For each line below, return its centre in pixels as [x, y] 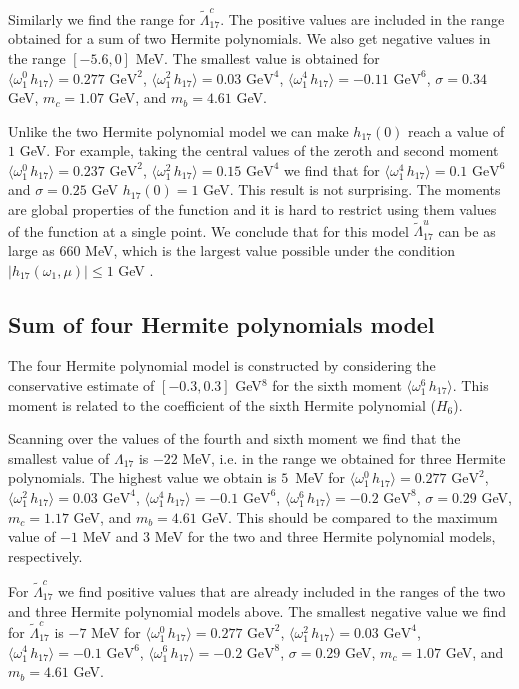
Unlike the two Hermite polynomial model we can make [178, 130]
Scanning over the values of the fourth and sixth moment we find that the [234, 438]
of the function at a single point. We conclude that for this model [208, 230]
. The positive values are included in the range [362, 18]
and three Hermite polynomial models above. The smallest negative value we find [257, 610]
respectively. [45, 555]
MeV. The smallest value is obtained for [257, 57]
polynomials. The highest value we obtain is [142, 477]
